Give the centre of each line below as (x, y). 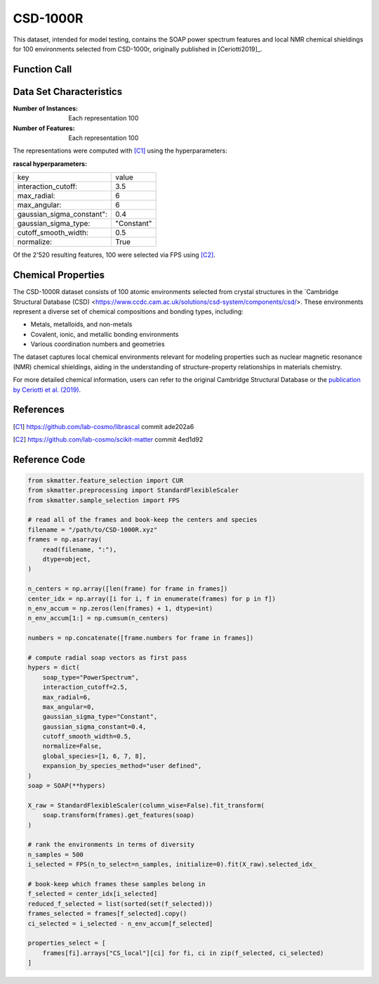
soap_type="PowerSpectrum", (91, 677)
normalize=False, (72, 746)
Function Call (42, 69)
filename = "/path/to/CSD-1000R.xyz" (93, 530)
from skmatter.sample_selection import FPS (104, 500)
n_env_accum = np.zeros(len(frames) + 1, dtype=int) (120, 608)
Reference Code (49, 460)
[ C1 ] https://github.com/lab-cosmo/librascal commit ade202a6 (104, 426)
